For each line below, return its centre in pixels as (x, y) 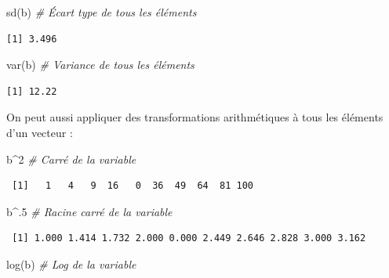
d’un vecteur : (40, 132)
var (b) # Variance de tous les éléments (100, 65)
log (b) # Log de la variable (71, 264)
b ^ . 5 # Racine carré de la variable (89, 211)
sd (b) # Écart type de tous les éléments (102, 12)
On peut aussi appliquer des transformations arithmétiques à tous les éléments (195, 117)
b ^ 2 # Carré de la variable (71, 159)
